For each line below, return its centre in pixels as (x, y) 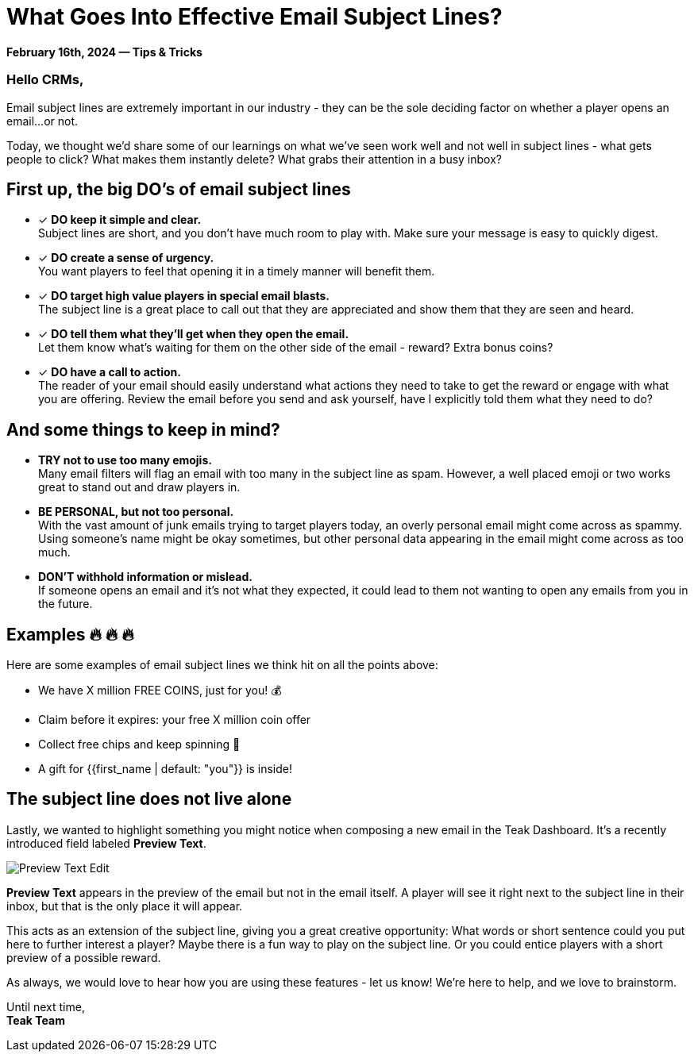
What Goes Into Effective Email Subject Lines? (254, 17)
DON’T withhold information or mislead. (145, 577)
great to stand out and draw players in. (139, 487)
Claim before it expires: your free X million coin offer (175, 720)
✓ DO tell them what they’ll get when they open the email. (194, 334)
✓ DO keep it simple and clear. (120, 220)
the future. (66, 604)
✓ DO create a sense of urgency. (126, 258)
